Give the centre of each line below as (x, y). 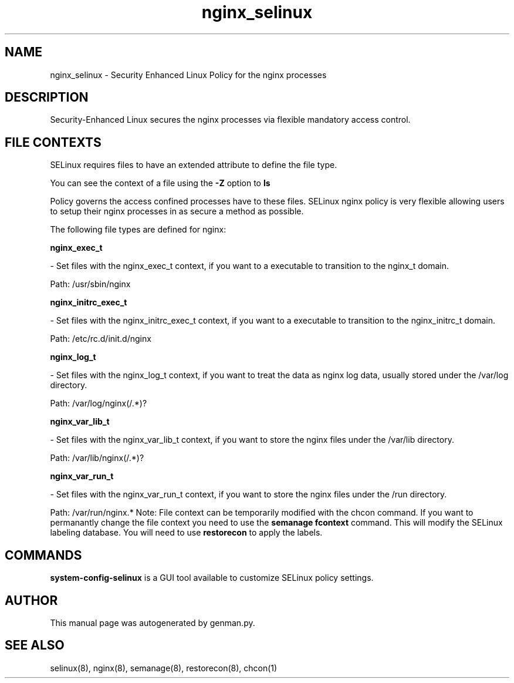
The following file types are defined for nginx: (138, 230)
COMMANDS (43, 555)
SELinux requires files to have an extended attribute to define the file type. (194, 165)
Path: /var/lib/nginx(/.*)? (97, 458)
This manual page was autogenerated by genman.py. (153, 623)
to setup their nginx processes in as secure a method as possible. (177, 211)
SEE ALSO (35, 645)
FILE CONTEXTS (53, 142)
